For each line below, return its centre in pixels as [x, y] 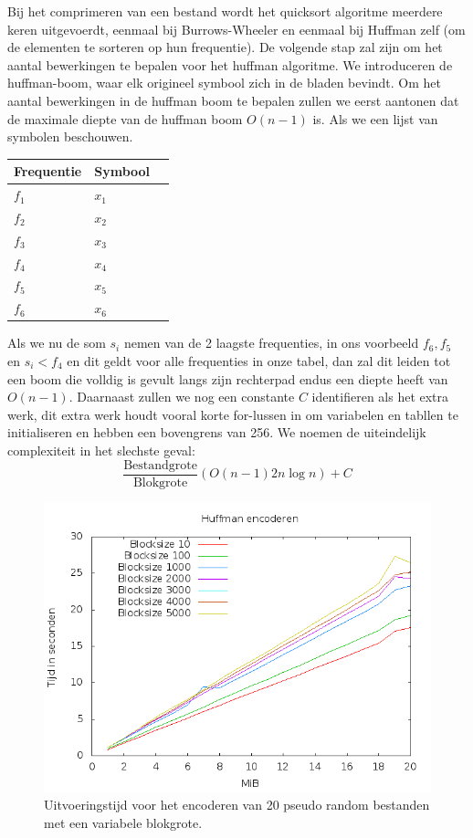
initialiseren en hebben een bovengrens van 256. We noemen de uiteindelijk [217, 432]
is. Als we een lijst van [375, 118]
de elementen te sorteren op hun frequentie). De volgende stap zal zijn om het [225, 47]
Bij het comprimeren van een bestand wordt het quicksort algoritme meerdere [225, 11]
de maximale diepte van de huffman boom [125, 118]
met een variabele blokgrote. [123, 822]
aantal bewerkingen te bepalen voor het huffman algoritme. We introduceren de [230, 64]
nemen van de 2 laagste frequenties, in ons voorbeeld [271, 343]
